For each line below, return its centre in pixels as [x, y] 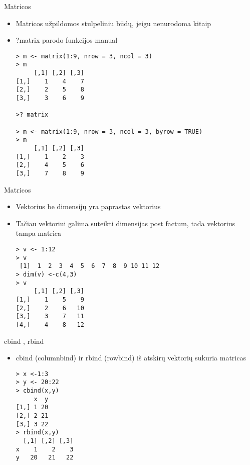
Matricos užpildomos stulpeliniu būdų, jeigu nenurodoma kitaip [113, 23]
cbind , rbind [24, 341]
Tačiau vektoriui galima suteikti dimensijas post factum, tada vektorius [126, 223]
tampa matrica [39, 233]
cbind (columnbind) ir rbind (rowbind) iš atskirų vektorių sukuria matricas [131, 358]
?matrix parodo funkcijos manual [67, 40]
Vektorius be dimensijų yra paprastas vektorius [88, 206]
